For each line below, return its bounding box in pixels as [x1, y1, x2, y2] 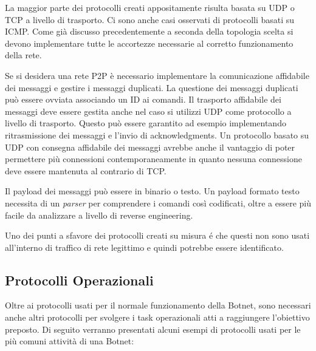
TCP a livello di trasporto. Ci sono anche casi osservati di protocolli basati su [5, 13, 295, 26]
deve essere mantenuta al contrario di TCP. [5, 164, 167, 177]
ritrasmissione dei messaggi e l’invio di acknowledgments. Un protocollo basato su [5, 128, 309, 141]
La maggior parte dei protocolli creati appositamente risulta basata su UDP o [5, 1, 295, 13]
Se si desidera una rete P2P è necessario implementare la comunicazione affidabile [5, 69, 309, 81]
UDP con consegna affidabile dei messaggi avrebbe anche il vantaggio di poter [5, 140, 295, 153]
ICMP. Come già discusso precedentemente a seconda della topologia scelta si [5, 25, 294, 38]
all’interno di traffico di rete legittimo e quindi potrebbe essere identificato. [5, 240, 284, 253]
